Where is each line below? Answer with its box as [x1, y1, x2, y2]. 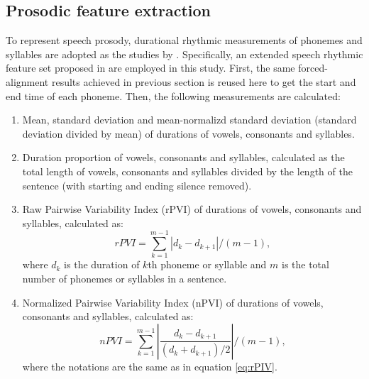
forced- [298, 60, 328, 75]
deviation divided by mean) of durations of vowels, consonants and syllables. [22, 126, 355, 141]
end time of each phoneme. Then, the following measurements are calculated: [6, 88, 341, 103]
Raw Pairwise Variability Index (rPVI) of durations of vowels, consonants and [22, 202, 362, 216]
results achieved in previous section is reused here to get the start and [51, 74, 356, 89]
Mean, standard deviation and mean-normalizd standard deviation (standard [22, 112, 357, 127]
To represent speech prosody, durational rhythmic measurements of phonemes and [6, 33, 363, 48]
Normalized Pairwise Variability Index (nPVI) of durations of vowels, [22, 295, 324, 309]
